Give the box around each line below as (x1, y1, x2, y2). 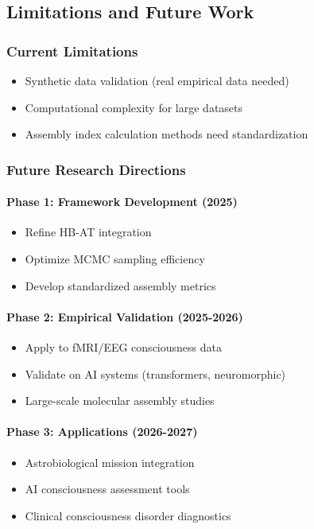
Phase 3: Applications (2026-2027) (6, 423, 198, 440)
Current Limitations (6, 41, 138, 60)
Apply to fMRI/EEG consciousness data (25, 339, 222, 355)
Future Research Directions (6, 159, 186, 179)
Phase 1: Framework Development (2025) (6, 193, 238, 210)
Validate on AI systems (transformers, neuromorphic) (25, 365, 286, 382)
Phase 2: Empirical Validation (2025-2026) (6, 308, 243, 325)
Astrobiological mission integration (25, 453, 195, 470)
